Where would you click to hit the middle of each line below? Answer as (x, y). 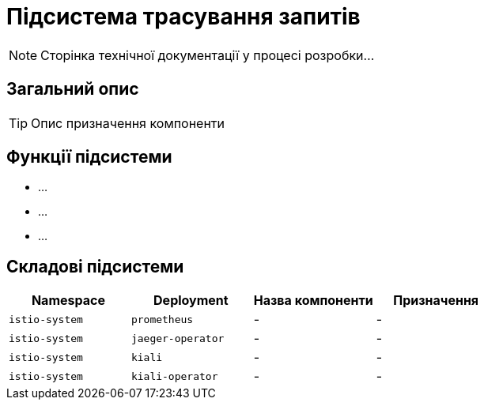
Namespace (68, 301)
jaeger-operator (178, 338)
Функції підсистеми (89, 157)
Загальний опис (73, 89)
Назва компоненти (313, 301)
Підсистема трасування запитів (183, 17)
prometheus (162, 319)
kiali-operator (174, 376)
